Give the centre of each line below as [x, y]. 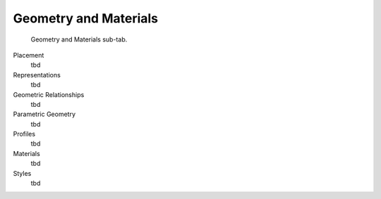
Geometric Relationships [49, 94]
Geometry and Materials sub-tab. [79, 39]
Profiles [24, 134]
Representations [37, 75]
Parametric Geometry [44, 114]
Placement [29, 55]
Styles [22, 173]
